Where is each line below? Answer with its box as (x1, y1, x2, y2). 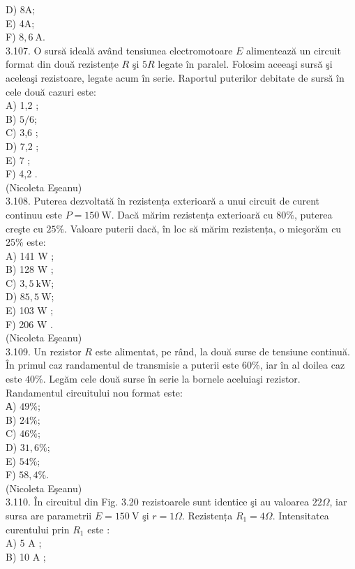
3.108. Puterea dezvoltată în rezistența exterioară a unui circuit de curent (6, 193, 320, 208)
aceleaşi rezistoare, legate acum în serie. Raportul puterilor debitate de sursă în (6, 70, 345, 84)
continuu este (6, 207, 62, 221)
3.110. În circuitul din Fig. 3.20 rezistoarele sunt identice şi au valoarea (6, 494, 309, 509)
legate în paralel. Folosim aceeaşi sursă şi (158, 57, 333, 71)
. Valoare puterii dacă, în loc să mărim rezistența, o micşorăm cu (64, 221, 342, 235)
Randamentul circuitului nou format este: (6, 385, 183, 399)
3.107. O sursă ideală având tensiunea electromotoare (6, 43, 233, 57)
